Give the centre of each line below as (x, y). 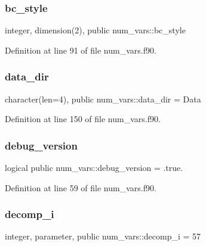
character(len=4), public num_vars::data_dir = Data (103, 99)
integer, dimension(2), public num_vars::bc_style (95, 30)
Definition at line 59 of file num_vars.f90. (81, 187)
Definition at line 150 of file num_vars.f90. (83, 119)
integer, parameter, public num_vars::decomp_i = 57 (103, 236)
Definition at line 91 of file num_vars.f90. (81, 50)
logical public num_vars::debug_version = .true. (94, 168)
